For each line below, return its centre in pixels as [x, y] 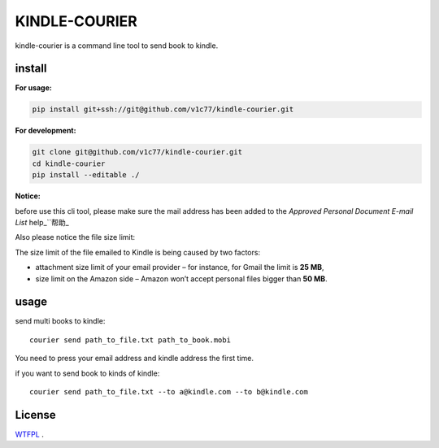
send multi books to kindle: [60, 321]
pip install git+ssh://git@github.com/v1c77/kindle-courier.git [163, 109]
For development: [46, 131]
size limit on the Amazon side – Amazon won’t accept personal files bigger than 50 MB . [182, 278]
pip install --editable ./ [86, 175]
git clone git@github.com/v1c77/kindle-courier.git [137, 152]
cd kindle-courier [69, 163]
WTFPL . [29, 434]
